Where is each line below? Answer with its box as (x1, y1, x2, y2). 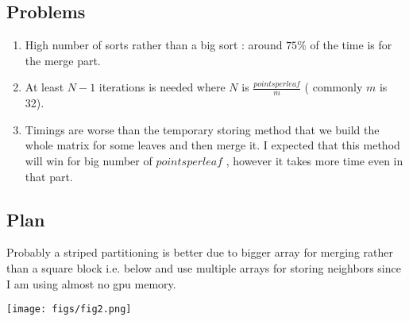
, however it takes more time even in (226, 153, 403, 168)
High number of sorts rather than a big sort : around (25, 37, 283, 53)
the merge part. (25, 52, 101, 68)
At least (25, 79, 64, 95)
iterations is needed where (98, 79, 226, 95)
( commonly (304, 79, 363, 95)
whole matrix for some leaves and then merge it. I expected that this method (25, 137, 400, 153)
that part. (25, 168, 73, 184)
